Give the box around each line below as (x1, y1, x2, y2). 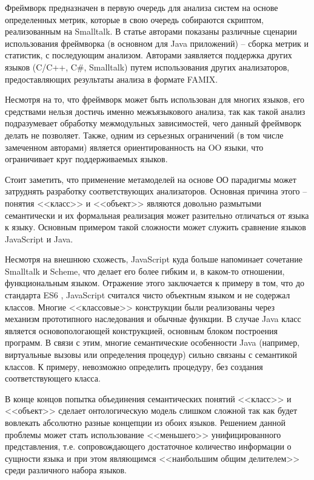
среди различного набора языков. (5, 464, 127, 476)
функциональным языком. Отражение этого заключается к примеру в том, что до (5, 276, 305, 289)
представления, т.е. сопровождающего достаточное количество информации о (5, 440, 292, 453)
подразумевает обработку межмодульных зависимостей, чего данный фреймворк (5, 117, 301, 129)
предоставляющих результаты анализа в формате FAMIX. (5, 72, 218, 85)
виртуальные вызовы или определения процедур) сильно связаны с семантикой (5, 348, 298, 361)
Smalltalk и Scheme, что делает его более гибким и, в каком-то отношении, (5, 264, 285, 277)
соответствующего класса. (5, 372, 101, 385)
